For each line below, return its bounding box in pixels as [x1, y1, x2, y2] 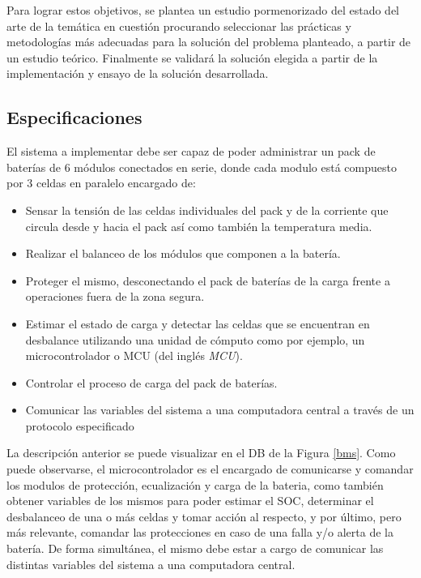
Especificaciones [6, 105, 142, 130]
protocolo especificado [25, 417, 134, 434]
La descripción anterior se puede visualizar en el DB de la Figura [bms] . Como [6, 444, 396, 461]
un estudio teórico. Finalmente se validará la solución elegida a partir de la [6, 49, 378, 66]
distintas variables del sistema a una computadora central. [6, 555, 296, 572]
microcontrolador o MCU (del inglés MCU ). [25, 347, 243, 364]
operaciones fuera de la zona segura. [25, 288, 205, 305]
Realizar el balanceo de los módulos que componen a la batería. [25, 245, 341, 262]
